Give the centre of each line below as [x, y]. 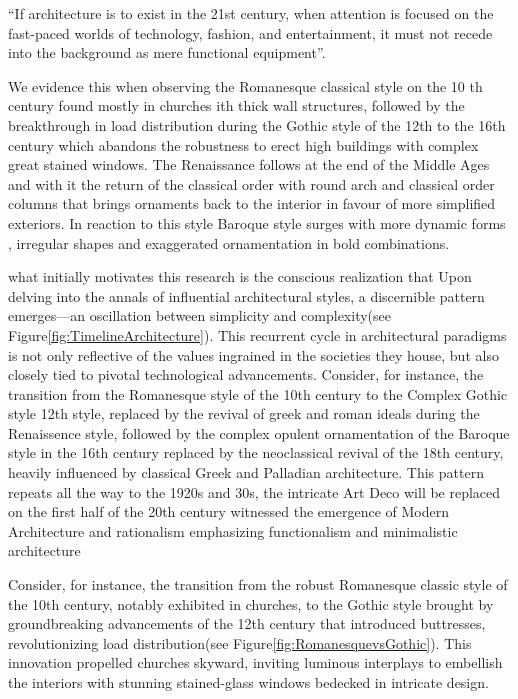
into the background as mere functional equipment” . [167, 52]
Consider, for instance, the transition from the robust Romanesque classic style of [258, 584]
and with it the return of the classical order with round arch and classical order [251, 183]
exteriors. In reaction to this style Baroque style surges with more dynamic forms [257, 222]
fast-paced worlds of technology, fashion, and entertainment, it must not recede [250, 32]
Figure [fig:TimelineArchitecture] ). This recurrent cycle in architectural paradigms [257, 334]
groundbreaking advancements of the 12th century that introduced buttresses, [247, 623]
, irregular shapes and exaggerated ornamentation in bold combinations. [229, 242]
